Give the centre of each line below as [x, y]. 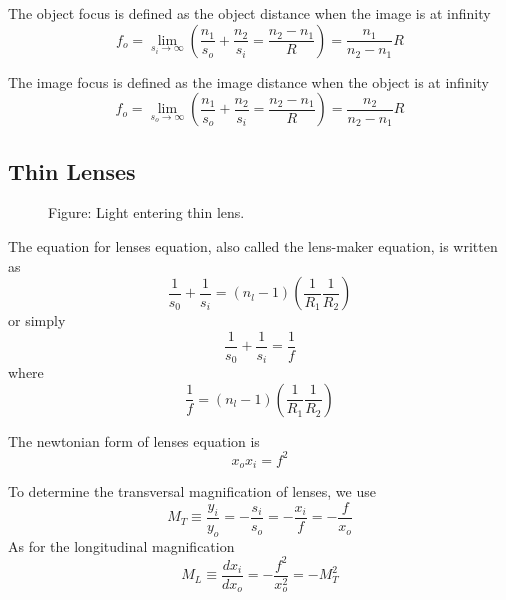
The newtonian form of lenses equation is [134, 440]
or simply [37, 320]
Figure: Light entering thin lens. [146, 212]
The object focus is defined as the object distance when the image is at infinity [249, 13]
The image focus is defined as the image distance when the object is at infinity [249, 81]
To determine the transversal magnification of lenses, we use [192, 491]
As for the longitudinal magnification [121, 545]
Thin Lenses [72, 170]
